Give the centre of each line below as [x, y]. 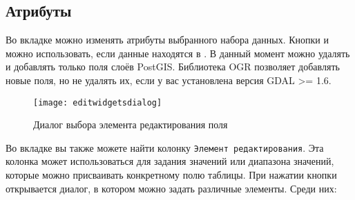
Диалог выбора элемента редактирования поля [131, 124]
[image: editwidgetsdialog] [98, 102]
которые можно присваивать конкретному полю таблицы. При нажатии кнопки [171, 175]
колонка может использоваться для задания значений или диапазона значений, [170, 161]
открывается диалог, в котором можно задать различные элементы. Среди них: [171, 188]
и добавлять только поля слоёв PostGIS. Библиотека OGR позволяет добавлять [173, 67]
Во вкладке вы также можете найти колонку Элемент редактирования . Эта [165, 147]
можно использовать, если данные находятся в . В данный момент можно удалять [178, 53]
